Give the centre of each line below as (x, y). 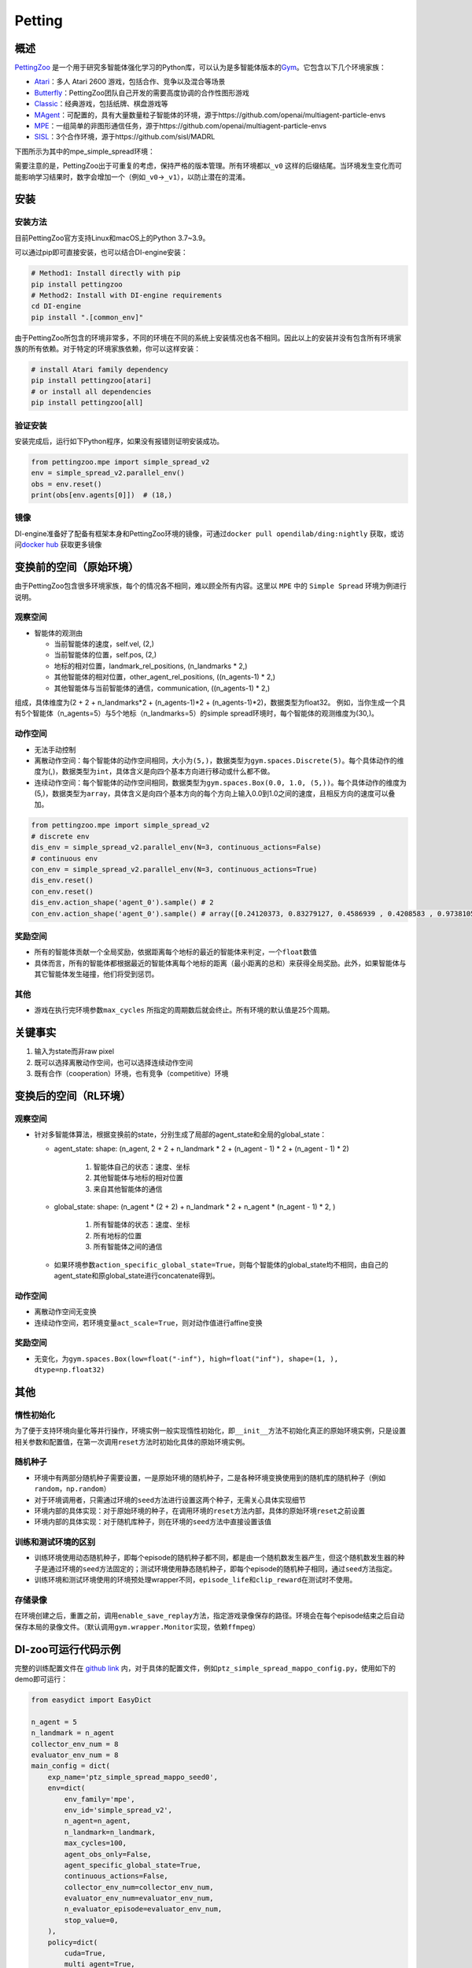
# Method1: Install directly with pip (106, 273)
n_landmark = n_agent (73, 1733)
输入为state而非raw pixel (74, 1052)
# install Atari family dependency (100, 370)
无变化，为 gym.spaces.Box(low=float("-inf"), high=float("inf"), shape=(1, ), (186, 1359)
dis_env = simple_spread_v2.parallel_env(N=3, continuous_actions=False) (176, 847)
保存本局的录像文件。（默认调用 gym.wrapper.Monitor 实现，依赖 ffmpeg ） (137, 1626)
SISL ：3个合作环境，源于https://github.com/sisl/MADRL (125, 137)
